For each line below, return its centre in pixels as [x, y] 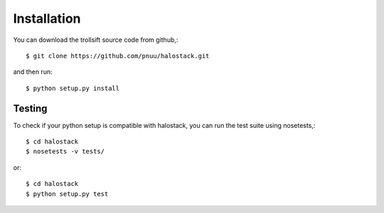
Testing [30, 108]
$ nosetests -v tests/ [65, 152]
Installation [47, 18]
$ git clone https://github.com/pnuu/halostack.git [118, 56]
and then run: [33, 72]
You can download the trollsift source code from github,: [96, 40]
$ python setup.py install [73, 88]
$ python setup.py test [67, 194]
